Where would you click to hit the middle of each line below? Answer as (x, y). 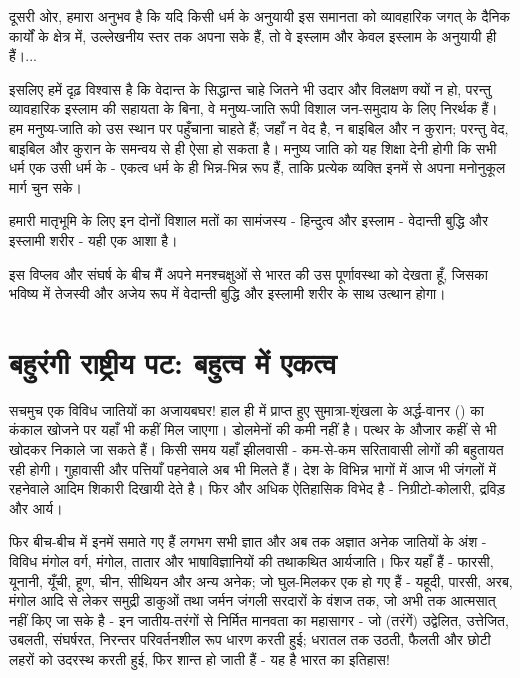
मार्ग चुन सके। (45, 186)
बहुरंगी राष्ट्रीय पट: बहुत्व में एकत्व (173, 361)
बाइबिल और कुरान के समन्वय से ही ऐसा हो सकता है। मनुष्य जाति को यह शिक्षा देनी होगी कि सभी (253, 147)
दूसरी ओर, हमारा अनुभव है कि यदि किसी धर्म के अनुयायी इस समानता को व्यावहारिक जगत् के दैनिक (260, 16)
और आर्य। (36, 507)
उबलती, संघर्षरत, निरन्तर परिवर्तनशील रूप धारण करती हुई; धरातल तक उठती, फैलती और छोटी (250, 639)
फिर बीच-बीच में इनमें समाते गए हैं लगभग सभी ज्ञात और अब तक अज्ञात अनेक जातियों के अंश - (248, 541)
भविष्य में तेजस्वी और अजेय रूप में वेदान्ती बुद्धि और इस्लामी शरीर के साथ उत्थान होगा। (227, 293)
